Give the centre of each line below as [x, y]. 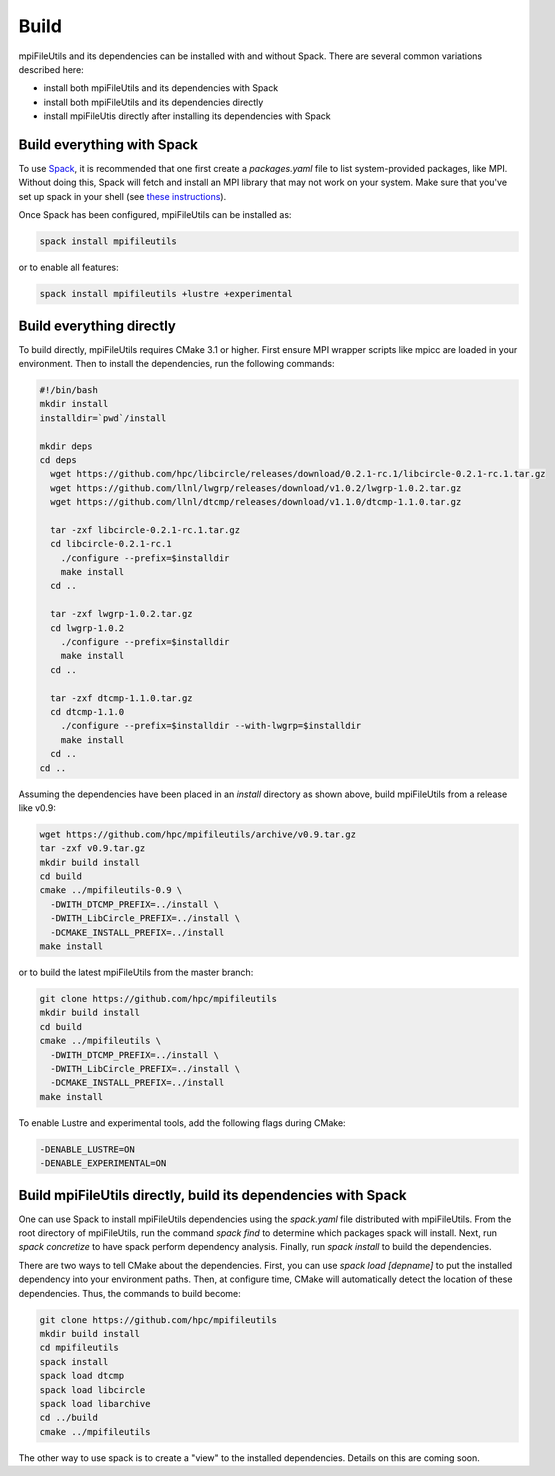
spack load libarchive [95, 1403]
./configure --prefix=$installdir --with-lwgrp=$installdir [211, 726]
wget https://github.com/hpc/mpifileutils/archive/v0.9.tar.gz [198, 834]
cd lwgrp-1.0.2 [87, 628]
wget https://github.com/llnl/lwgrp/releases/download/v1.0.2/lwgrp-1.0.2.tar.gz [256, 488]
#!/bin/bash [69, 390]
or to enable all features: [68, 267]
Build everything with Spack [108, 144]
